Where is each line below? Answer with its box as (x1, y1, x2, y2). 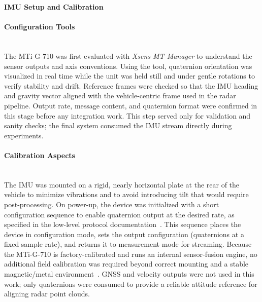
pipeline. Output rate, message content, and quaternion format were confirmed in (4, 100, 257, 110)
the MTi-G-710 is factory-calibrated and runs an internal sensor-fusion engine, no (4, 248, 257, 259)
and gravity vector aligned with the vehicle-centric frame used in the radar (4, 90, 236, 101)
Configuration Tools (4, 21, 75, 32)
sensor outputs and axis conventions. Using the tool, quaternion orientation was (4, 60, 252, 71)
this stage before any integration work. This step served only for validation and (4, 110, 251, 121)
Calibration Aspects (4, 149, 75, 160)
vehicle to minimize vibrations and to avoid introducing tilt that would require (4, 189, 249, 200)
